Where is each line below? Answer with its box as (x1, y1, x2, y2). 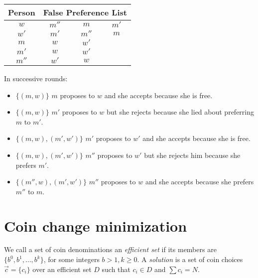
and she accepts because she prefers (145, 176, 254, 187)
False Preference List (43, 6, 127, 18)
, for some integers (43, 254, 100, 265)
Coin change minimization (4, 215, 187, 236)
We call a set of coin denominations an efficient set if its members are (4, 244, 217, 255)
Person (8, 6, 35, 18)
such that (102, 264, 130, 274)
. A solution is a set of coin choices (137, 254, 243, 265)
